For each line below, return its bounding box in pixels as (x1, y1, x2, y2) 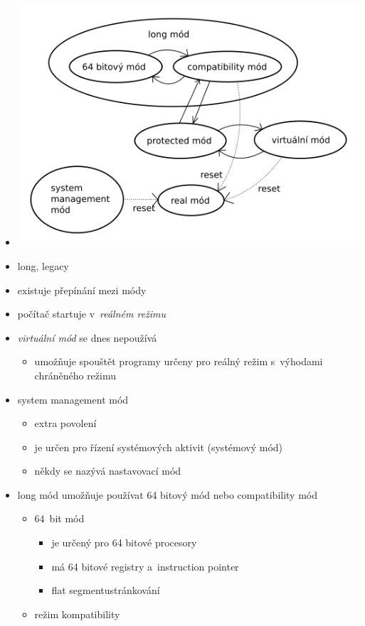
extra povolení (34, 416, 97, 431)
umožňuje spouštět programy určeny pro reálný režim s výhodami (34, 354, 323, 369)
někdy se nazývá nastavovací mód (34, 463, 181, 478)
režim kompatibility (34, 606, 120, 621)
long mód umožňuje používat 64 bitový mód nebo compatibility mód (17, 487, 317, 502)
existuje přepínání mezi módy (17, 282, 147, 297)
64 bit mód (34, 511, 85, 526)
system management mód (17, 392, 129, 406)
